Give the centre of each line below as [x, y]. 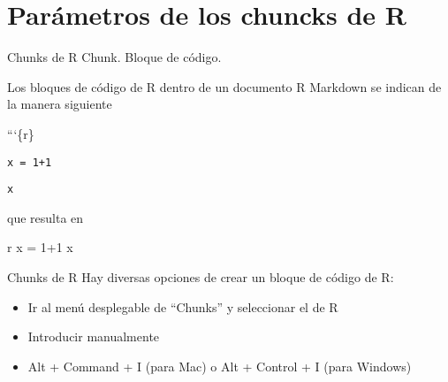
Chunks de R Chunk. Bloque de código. [114, 57]
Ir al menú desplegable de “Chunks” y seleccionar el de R [183, 306]
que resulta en [46, 217]
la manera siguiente [60, 104]
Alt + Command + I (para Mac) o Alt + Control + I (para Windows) [220, 366]
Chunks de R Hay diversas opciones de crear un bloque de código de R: [201, 277]
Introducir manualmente [94, 336]
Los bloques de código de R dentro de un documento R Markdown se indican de [224, 86]
